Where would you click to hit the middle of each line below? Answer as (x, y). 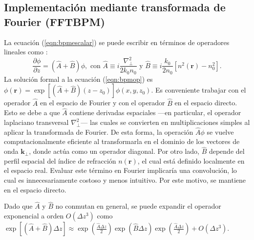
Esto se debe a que (32, 112)
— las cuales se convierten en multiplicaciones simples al (165, 122)
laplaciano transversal (36, 122)
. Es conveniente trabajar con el (199, 90)
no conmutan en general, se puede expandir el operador (138, 206)
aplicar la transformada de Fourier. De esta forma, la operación (99, 132)
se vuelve (220, 132)
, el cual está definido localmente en (191, 160)
